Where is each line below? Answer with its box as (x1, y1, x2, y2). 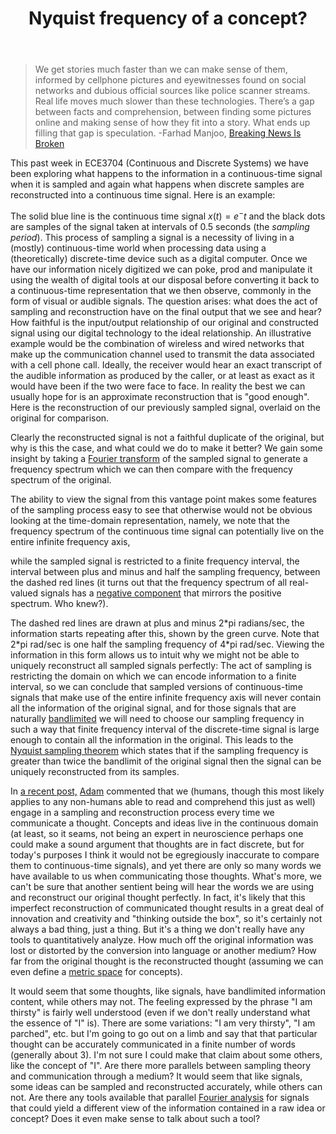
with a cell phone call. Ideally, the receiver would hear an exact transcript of (10, 358, 323, 371)
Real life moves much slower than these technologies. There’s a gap (34, 95, 315, 107)
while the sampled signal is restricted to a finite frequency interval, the (10, 555, 300, 567)
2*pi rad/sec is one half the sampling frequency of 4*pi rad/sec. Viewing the (10, 638, 325, 650)
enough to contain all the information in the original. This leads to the (10, 733, 294, 746)
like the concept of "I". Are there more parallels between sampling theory (10, 1059, 312, 1071)
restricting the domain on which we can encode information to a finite (10, 670, 297, 682)
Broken (34, 138, 65, 150)
